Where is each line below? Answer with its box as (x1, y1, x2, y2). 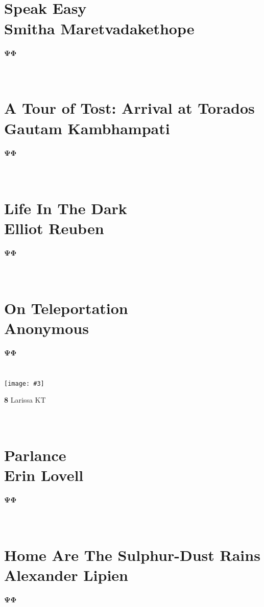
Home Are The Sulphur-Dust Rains (4, 545, 260, 566)
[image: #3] (4, 380, 44, 387)
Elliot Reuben (4, 217, 104, 238)
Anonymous (4, 317, 89, 338)
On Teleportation (4, 297, 128, 318)
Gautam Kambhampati (4, 117, 170, 138)
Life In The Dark (4, 197, 127, 218)
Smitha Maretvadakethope (4, 17, 195, 38)
